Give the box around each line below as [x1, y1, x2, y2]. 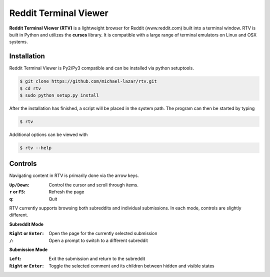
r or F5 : [9, 189, 25, 195]
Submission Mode [9, 246, 48, 252]
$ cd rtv [19, 85, 41, 91]
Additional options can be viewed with [9, 131, 88, 137]
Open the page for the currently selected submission [48, 230, 157, 236]
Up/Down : [9, 181, 29, 187]
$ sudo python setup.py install [19, 92, 99, 98]
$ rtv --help [19, 145, 52, 150]
